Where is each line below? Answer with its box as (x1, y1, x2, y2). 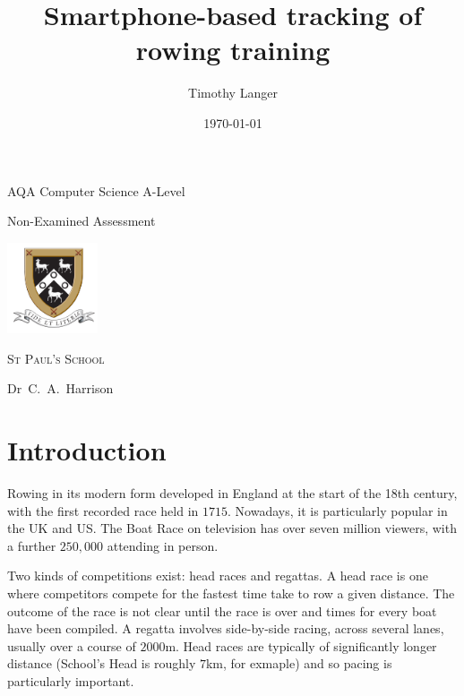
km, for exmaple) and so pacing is (205, 654, 392, 673)
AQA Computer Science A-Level (7, 181, 185, 200)
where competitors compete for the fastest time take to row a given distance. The (7, 583, 455, 602)
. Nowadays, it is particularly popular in (228, 501, 448, 520)
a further (7, 536, 56, 554)
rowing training (135, 31, 331, 68)
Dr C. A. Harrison (7, 379, 114, 398)
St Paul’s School (7, 348, 105, 367)
